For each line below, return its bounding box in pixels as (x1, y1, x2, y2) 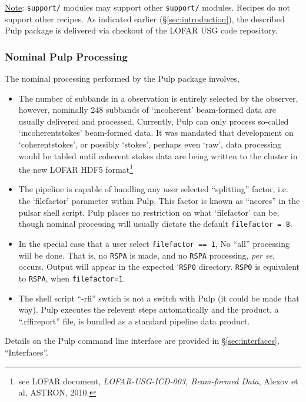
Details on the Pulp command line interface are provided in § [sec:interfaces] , (5, 334, 280, 347)
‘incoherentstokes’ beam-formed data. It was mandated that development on (18, 126, 294, 139)
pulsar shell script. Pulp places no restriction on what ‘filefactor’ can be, (18, 206, 280, 218)
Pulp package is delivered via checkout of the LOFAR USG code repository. (5, 24, 278, 36)
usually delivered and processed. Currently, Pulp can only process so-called (18, 115, 289, 127)
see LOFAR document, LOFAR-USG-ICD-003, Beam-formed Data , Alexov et (18, 374, 298, 387)
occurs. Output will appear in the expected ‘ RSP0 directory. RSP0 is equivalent (18, 260, 300, 273)
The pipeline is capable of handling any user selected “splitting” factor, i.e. (18, 183, 288, 195)
